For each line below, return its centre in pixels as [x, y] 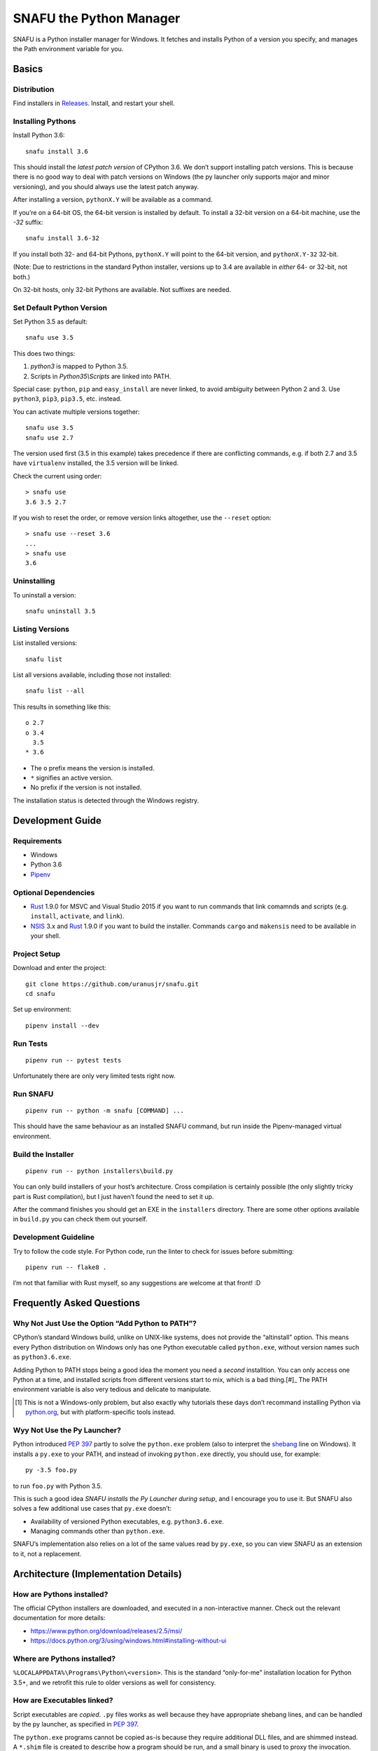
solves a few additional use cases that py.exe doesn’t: [92, 1509]
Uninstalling [34, 581]
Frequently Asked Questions [77, 1303]
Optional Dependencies [54, 892]
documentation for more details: [59, 1618]
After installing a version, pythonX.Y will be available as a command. [113, 200]
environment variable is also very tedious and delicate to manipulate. [112, 1390]
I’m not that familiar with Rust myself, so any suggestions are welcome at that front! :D [137, 1283]
